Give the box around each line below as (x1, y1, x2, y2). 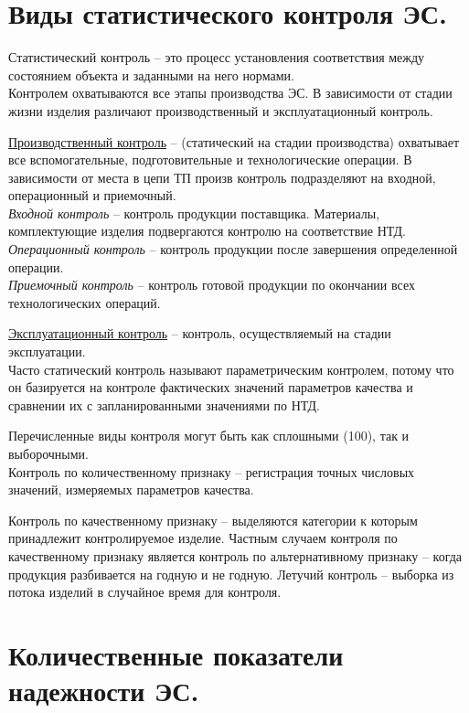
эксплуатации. (8, 342, 86, 361)
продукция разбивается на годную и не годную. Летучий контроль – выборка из (8, 564, 454, 583)
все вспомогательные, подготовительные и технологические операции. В (8, 150, 412, 169)
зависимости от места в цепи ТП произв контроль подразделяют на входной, (8, 167, 436, 186)
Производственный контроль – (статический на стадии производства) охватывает (8, 132, 460, 151)
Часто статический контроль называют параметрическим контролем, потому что (8, 359, 454, 378)
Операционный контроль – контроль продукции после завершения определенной (8, 239, 458, 259)
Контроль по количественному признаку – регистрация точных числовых (8, 462, 415, 481)
